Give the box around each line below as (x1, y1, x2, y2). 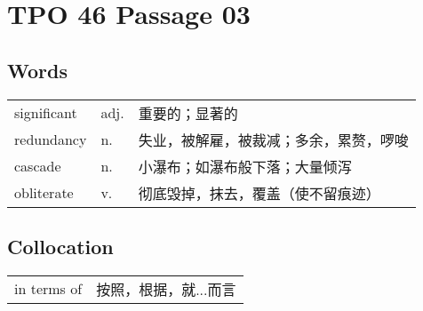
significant (14, 102, 77, 124)
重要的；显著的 (138, 102, 238, 124)
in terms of (14, 278, 83, 299)
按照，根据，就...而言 (96, 278, 236, 299)
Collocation (7, 232, 114, 259)
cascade (14, 155, 61, 177)
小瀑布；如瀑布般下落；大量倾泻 (138, 155, 352, 177)
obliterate (14, 182, 74, 203)
